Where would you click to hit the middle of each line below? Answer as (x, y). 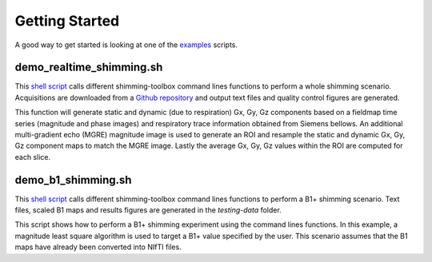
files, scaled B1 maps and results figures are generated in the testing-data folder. (148, 210)
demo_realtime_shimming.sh (89, 67)
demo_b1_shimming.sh (73, 180)
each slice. (33, 157)
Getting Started (67, 21)
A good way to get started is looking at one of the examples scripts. (126, 45)
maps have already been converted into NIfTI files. (98, 247)
